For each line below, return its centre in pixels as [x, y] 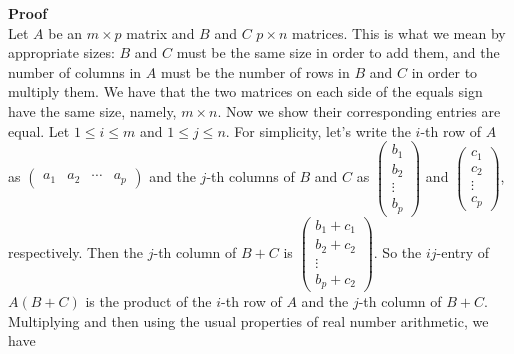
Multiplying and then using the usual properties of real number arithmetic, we [248, 320]
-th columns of [250, 176]
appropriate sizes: [61, 52]
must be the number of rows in [255, 71]
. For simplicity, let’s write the [318, 130]
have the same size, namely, [92, 110]
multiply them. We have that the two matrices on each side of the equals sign [245, 91]
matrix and [160, 32]
